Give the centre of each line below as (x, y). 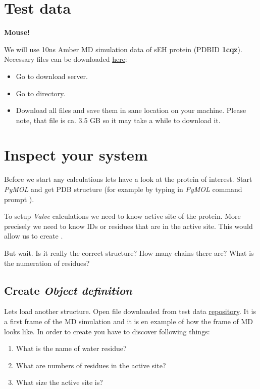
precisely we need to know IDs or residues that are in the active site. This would (128, 226)
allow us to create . (34, 236)
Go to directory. (41, 93)
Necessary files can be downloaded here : (66, 59)
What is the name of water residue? (71, 348)
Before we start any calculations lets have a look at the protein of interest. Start (128, 179)
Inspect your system (76, 155)
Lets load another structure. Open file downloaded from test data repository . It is (130, 311)
